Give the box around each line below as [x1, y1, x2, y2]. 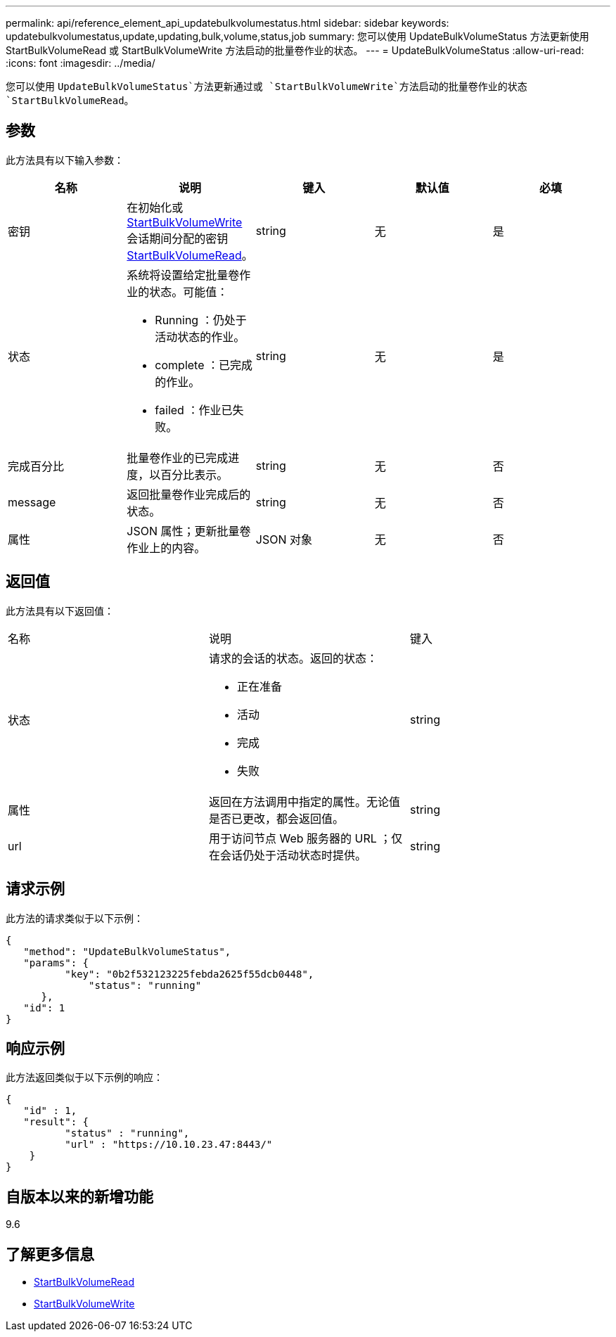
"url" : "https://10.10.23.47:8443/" [65, 1139, 273, 1151]
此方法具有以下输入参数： [6, 153, 124, 166]
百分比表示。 [160, 467, 229, 482]
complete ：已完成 [155, 357, 253, 372]
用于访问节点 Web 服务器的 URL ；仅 [208, 831, 403, 845]
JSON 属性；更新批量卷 [127, 523, 251, 538]
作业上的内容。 [127, 540, 206, 555]
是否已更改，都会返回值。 [208, 811, 344, 826]
